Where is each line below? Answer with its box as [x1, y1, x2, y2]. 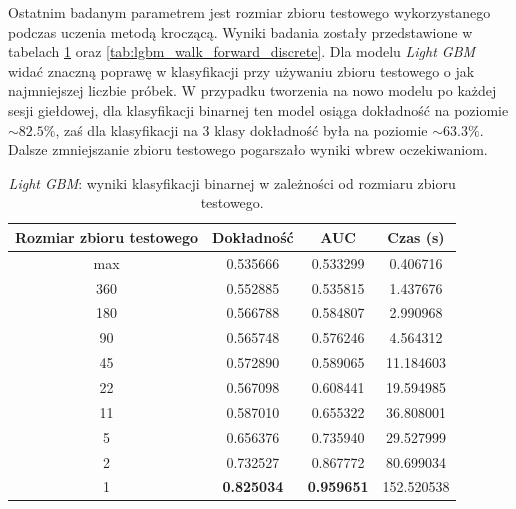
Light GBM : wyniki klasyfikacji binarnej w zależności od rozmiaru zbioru [8, 172, 456, 193]
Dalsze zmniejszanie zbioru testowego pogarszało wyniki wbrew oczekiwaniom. [8, 139, 488, 160]
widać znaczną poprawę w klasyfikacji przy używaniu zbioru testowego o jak [8, 60, 475, 81]
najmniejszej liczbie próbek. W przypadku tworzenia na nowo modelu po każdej [8, 80, 497, 101]
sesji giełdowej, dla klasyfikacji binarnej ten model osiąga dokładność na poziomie [8, 99, 509, 120]
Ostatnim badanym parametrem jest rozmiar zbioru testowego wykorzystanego [8, 2, 491, 22]
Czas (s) [387, 226, 445, 247]
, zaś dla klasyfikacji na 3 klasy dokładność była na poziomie [55, 119, 428, 140]
